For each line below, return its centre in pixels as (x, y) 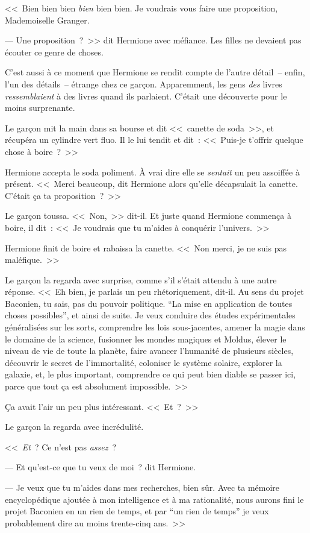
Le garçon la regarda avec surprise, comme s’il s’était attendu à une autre (141, 279)
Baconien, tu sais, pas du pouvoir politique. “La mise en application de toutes (149, 303)
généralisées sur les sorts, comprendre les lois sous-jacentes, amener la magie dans (155, 327)
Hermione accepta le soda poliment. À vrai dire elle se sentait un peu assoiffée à (152, 172)
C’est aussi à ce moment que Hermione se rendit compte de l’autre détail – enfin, (155, 72)
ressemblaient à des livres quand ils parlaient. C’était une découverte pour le (146, 96)
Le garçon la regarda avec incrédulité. (74, 427)
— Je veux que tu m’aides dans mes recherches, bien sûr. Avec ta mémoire (142, 487)
